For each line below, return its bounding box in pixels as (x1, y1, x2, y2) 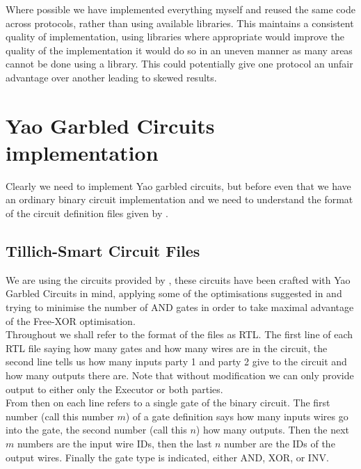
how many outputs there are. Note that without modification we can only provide (6, 368, 354, 383)
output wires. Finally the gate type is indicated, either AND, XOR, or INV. (6, 450, 329, 464)
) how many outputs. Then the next (195, 422, 350, 437)
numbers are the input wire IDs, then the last (17, 436, 212, 450)
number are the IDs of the (224, 436, 335, 450)
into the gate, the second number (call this (6, 422, 187, 437)
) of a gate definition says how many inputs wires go (125, 408, 348, 423)
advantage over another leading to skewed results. (6, 70, 217, 84)
